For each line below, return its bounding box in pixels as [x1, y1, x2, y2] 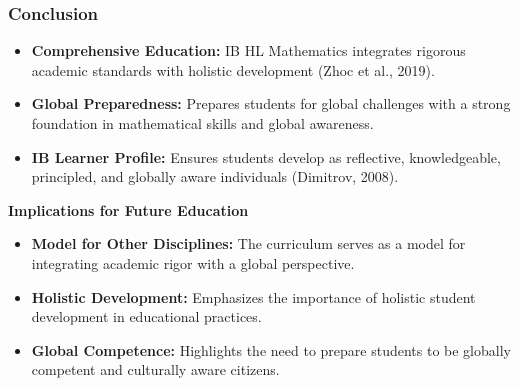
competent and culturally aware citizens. [31, 359, 280, 380]
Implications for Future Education [8, 199, 249, 220]
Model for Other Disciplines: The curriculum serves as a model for [31, 233, 466, 254]
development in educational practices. [31, 306, 262, 327]
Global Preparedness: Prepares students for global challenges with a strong [31, 93, 511, 114]
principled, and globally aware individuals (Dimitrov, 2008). [31, 166, 399, 187]
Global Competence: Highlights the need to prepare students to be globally [31, 339, 511, 360]
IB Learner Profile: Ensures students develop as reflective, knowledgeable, [31, 146, 501, 167]
